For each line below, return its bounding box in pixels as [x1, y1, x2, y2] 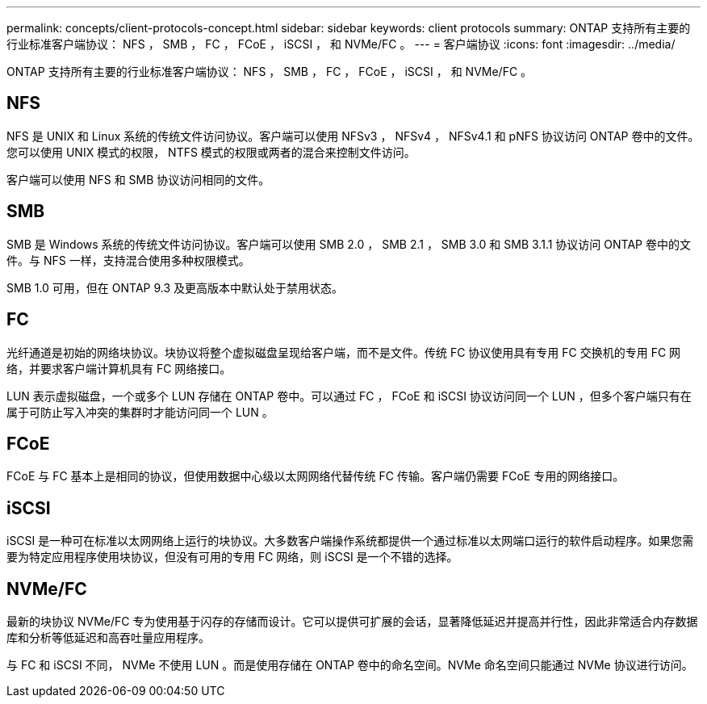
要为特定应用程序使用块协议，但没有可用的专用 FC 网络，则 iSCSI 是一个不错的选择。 [6, 550, 458, 564]
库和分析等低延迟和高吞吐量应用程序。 [6, 631, 210, 645]
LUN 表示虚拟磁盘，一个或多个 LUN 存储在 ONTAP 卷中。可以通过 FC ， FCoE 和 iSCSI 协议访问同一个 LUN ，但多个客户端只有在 [6, 388, 692, 403]
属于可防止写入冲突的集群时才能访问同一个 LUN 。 [6, 404, 274, 419]
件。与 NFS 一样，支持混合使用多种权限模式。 [6, 253, 250, 267]
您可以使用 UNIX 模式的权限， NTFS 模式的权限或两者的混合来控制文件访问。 [6, 145, 416, 159]
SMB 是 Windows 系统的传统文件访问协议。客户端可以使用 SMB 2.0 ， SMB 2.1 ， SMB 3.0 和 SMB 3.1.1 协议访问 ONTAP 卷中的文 [6, 237, 691, 251]
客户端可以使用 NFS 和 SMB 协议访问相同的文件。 [6, 172, 270, 186]
